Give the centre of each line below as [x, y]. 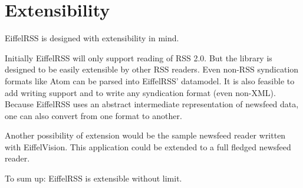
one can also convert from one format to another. [93, 115]
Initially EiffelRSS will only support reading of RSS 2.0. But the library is [139, 57]
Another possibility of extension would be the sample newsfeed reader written [145, 135]
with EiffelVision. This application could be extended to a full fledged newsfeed [148, 146]
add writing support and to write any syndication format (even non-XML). [140, 92]
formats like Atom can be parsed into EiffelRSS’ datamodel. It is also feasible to [150, 80]
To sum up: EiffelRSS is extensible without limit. [93, 178]
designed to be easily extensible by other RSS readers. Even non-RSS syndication [152, 69]
